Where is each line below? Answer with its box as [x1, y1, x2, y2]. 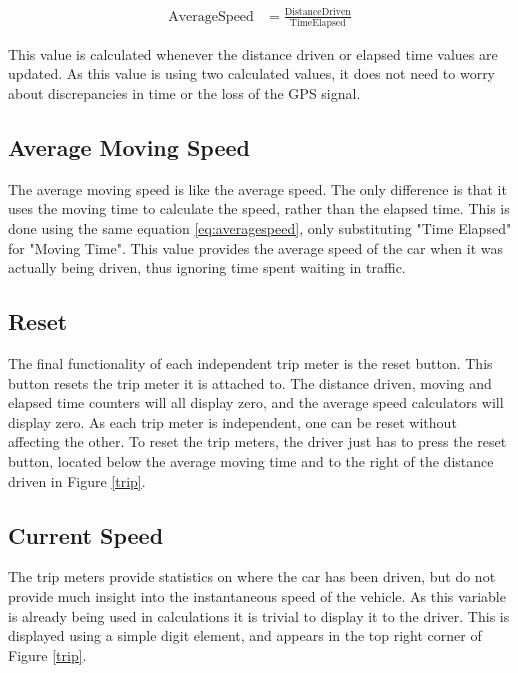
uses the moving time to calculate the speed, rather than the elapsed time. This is [8, 198, 510, 219]
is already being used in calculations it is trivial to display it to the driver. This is [8, 605, 510, 626]
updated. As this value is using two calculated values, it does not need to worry [8, 63, 496, 84]
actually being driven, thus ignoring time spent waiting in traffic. [8, 257, 406, 278]
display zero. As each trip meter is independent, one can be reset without [8, 411, 457, 432]
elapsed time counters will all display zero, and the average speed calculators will [8, 392, 504, 413]
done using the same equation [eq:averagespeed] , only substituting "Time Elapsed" [8, 218, 512, 239]
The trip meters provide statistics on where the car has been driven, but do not [8, 566, 496, 587]
